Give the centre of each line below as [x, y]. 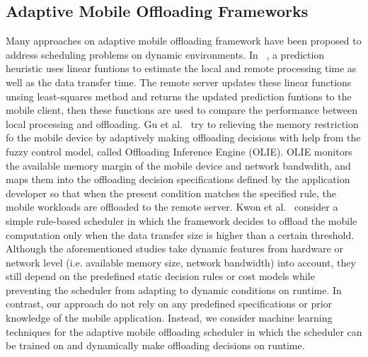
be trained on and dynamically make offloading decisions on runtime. [155, 345]
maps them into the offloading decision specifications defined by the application [178, 179]
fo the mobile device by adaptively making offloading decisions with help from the [183, 137]
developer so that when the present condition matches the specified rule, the [171, 193]
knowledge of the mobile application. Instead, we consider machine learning [169, 318]
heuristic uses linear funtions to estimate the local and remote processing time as [181, 68]
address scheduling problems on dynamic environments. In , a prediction [165, 54]
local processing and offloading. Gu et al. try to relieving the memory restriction [182, 123]
